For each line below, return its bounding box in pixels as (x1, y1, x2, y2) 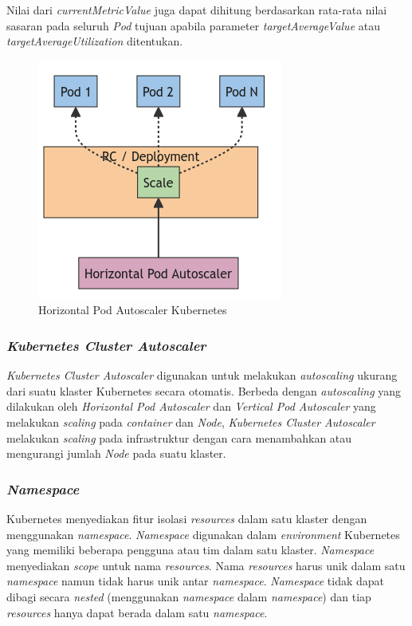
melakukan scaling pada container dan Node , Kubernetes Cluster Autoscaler (6, 413, 375, 430)
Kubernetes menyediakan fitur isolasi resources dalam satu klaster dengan (6, 510, 367, 526)
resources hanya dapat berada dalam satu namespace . (6, 604, 268, 620)
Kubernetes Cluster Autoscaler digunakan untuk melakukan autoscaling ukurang (6, 367, 398, 384)
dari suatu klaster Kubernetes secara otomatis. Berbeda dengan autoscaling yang (6, 382, 402, 399)
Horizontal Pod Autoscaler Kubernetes (38, 301, 227, 318)
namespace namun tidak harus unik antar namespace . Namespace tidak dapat (6, 573, 385, 589)
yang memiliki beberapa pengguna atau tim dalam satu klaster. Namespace (6, 541, 375, 558)
